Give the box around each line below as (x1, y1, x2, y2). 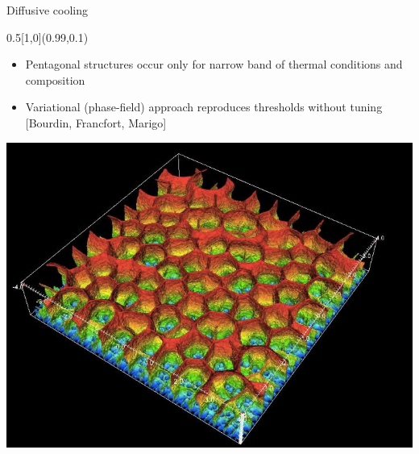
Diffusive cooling (6, 2, 88, 18)
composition (25, 71, 85, 88)
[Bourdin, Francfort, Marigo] (25, 114, 167, 131)
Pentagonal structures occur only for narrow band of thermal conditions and (25, 56, 403, 73)
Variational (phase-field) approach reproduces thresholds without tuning (25, 98, 383, 115)
